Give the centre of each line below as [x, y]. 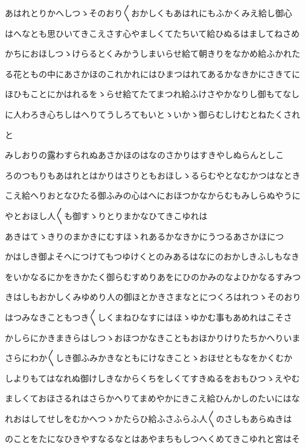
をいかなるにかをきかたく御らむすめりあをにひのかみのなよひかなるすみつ [153, 276]
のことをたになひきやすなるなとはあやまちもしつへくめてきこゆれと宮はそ [152, 439]
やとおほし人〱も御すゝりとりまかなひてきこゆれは [106, 215]
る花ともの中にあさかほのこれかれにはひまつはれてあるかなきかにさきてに [152, 73]
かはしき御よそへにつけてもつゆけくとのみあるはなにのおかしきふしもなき [152, 256]
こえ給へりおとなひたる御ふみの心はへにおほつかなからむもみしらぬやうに [153, 195]
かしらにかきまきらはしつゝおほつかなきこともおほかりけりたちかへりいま [153, 337]
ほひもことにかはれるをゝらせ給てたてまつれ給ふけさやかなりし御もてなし [152, 94]
